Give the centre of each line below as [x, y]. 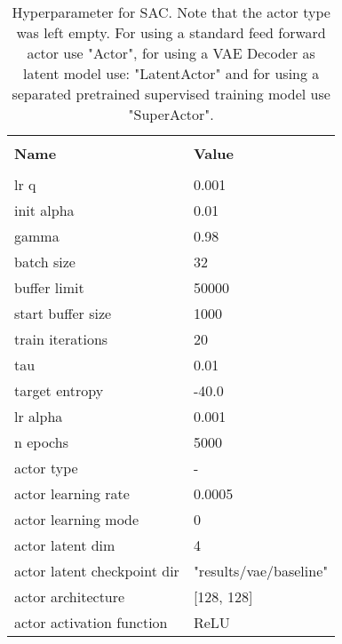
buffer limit [49, 287]
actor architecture [70, 596]
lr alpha [39, 416]
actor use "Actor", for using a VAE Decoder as [171, 53]
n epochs [41, 442]
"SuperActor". [171, 114]
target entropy [59, 390]
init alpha [44, 210]
